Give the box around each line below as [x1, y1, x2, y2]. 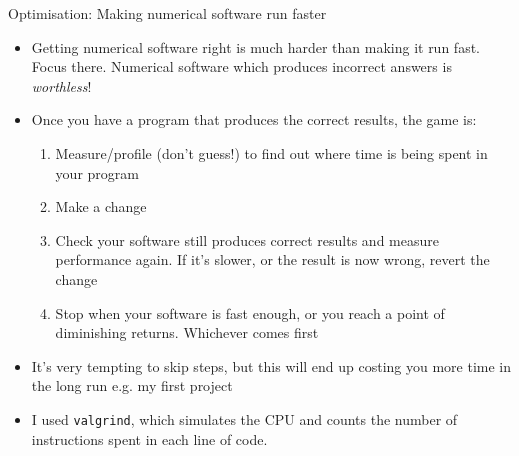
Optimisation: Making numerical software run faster [8, 3, 327, 23]
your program [55, 162, 139, 183]
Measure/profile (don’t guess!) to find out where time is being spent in [55, 142, 488, 163]
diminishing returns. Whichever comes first [55, 322, 319, 343]
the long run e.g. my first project [31, 375, 233, 396]
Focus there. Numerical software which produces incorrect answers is [31, 56, 452, 77]
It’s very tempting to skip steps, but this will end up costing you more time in [31, 355, 512, 376]
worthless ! [31, 75, 92, 96]
